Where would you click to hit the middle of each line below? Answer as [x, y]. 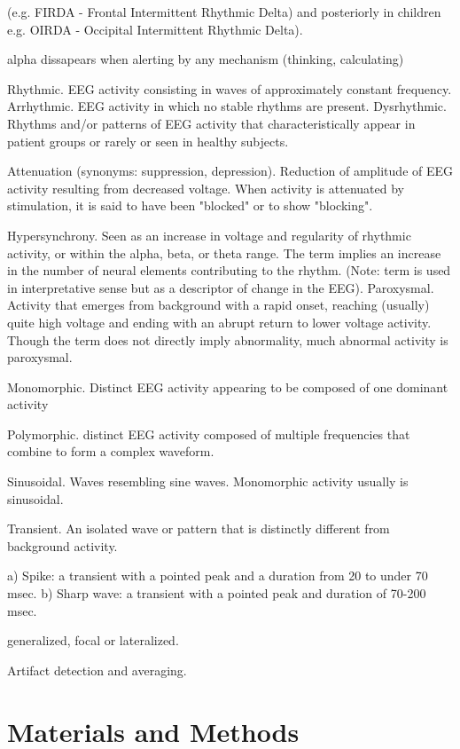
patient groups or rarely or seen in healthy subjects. [148, 141]
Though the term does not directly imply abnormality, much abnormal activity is [228, 339]
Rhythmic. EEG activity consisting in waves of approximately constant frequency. [230, 88]
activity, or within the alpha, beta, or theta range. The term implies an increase [224, 252]
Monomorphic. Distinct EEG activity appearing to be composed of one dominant [228, 386]
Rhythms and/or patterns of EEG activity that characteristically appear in [211, 123]
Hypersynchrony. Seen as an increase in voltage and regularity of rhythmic [209, 235]
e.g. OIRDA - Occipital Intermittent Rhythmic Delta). [155, 29]
